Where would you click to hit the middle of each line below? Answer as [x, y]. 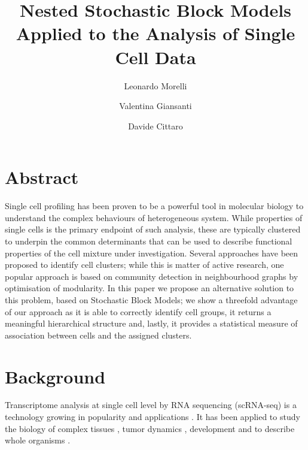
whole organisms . [38, 440]
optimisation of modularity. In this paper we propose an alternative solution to [150, 288]
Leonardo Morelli [155, 85]
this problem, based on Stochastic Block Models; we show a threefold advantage [151, 299]
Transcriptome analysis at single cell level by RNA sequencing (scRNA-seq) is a [151, 405]
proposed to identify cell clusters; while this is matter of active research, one [144, 265]
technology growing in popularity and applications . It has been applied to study [153, 417]
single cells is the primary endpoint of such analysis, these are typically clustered [153, 229]
